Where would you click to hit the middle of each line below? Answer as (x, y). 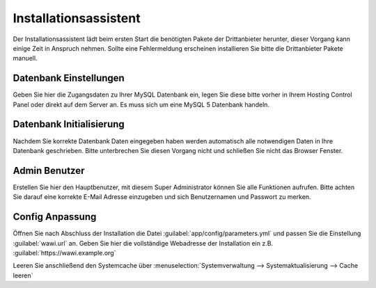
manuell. (25, 58)
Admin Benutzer (49, 170)
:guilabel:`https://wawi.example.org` (64, 253)
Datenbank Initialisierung (69, 124)
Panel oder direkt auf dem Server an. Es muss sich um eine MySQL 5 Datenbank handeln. (141, 104)
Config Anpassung (55, 217)
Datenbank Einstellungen (69, 78)
